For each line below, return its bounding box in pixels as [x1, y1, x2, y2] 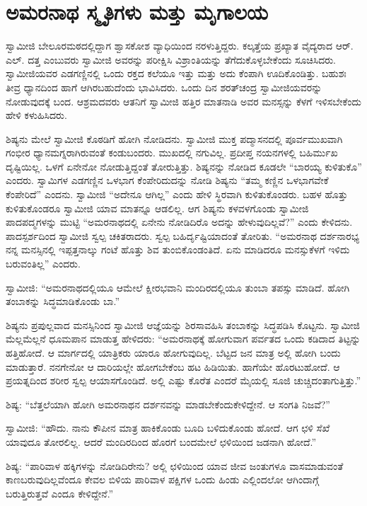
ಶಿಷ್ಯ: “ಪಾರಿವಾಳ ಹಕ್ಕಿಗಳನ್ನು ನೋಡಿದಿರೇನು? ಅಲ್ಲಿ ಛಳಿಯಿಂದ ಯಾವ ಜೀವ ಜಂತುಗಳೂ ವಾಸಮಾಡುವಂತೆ [6, 458, 344, 473]
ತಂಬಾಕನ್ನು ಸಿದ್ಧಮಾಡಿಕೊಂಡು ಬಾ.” [6, 294, 120, 309]
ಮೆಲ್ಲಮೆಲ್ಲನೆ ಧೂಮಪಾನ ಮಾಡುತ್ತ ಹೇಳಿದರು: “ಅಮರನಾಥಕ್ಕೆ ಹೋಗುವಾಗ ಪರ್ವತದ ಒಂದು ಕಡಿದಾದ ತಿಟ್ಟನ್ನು [6, 331, 361, 346]
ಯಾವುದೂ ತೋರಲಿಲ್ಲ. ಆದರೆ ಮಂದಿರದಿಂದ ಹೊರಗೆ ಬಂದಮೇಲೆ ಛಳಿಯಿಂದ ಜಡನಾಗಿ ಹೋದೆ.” [6, 434, 317, 449]
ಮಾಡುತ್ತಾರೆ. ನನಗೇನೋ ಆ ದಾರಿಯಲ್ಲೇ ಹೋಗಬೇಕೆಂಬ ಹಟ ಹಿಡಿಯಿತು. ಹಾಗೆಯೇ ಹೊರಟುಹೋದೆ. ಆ [6, 359, 340, 374]
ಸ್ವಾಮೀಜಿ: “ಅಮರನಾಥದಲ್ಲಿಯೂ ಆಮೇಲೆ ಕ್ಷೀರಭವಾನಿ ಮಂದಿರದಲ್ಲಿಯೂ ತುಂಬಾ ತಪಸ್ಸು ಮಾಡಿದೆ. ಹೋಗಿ [6, 280, 350, 294]
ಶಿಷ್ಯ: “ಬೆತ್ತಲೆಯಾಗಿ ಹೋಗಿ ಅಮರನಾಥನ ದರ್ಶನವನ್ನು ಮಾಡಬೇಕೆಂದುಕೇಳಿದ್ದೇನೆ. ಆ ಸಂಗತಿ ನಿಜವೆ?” [6, 396, 330, 411]
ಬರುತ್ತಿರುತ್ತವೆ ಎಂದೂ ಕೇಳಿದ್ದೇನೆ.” [6, 485, 114, 500]
